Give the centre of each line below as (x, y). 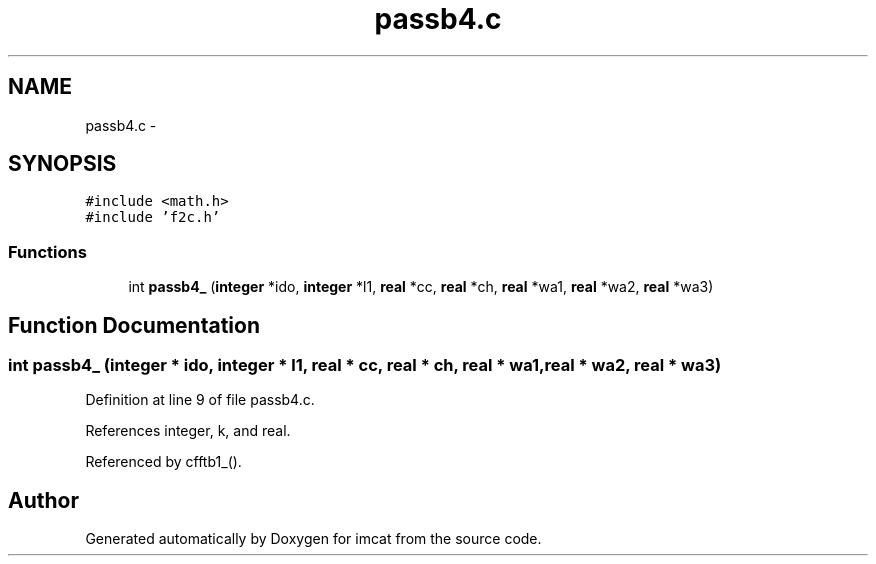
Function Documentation (134, 325)
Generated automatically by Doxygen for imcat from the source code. (313, 539)
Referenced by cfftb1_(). (163, 462)
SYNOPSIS (62, 164)
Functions (47, 251)
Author (43, 500)
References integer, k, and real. (188, 431)
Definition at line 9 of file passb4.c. (200, 400)
